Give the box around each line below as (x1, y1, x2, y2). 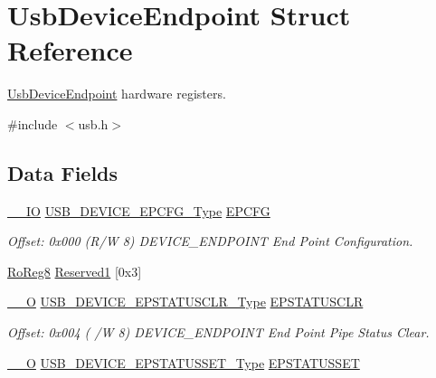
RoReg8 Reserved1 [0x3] (7, 261, 142, 280)
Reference (7, 32, 133, 69)
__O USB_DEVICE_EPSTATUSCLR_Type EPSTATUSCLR (7, 292, 364, 311)
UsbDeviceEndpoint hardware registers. (7, 84, 226, 103)
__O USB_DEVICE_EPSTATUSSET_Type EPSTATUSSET (7, 353, 360, 372)
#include (7, 114, 58, 133)
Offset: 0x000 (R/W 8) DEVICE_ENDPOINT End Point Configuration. (7, 232, 413, 250)
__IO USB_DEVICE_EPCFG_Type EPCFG (7, 201, 270, 220)
